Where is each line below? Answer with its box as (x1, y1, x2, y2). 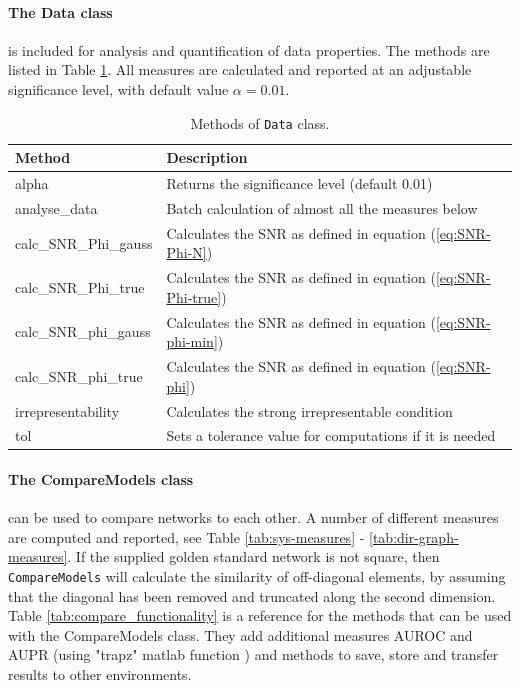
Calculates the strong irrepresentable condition (166, 400, 453, 421)
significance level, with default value (8, 78, 229, 99)
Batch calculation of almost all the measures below (166, 197, 478, 218)
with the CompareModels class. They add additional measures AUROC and (8, 624, 473, 645)
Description (166, 147, 248, 168)
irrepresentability (15, 400, 120, 421)
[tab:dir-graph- (369, 526, 459, 547)
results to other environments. (8, 664, 192, 685)
